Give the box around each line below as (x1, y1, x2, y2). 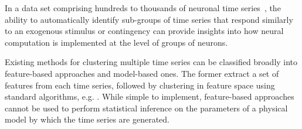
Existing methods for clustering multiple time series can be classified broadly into (5, 56, 298, 68)
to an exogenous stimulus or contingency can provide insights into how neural (5, 25, 284, 37)
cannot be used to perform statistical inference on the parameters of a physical (5, 101, 288, 114)
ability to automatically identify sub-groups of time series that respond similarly (5, 13, 293, 25)
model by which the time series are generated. (5, 113, 170, 125)
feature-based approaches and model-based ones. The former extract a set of (5, 67, 279, 79)
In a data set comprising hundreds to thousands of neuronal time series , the (5, 2, 281, 13)
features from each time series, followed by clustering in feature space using (5, 79, 275, 91)
